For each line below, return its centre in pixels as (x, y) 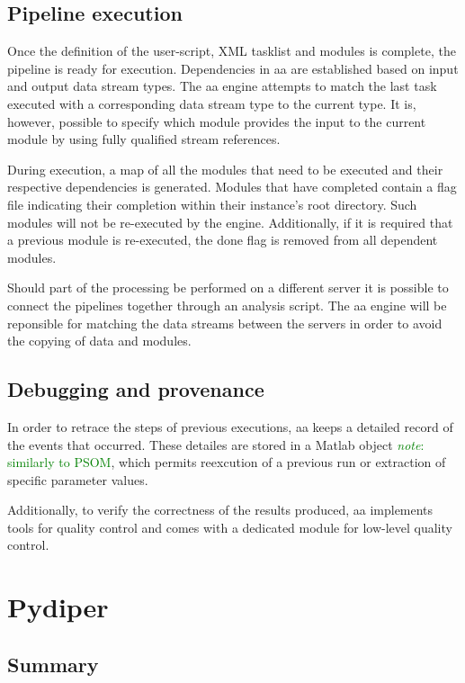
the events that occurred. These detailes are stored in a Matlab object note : (216, 444)
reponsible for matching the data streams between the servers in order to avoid (225, 323)
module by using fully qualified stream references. (144, 139)
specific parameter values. (78, 479)
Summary (53, 664)
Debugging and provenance (136, 389)
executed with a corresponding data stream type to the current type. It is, (212, 103)
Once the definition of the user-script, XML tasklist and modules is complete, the (232, 51)
